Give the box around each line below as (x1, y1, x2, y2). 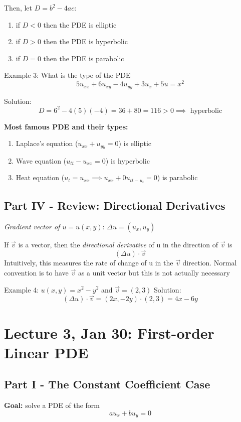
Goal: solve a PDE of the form (4, 400, 100, 410)
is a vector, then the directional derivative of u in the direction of (18, 239, 218, 249)
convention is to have (4, 267, 69, 277)
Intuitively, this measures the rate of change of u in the (4, 257, 173, 268)
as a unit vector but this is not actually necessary (78, 267, 230, 277)
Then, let (4, 3, 32, 13)
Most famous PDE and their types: (4, 121, 128, 131)
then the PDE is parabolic (43, 53, 124, 63)
